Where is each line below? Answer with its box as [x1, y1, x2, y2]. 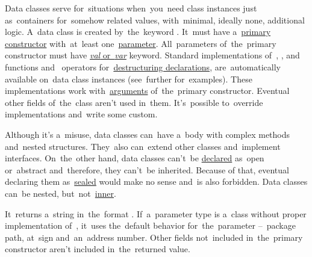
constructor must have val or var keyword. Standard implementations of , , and [5, 49, 300, 61]
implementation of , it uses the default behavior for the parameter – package [5, 219, 296, 232]
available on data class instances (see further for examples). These [5, 72, 252, 85]
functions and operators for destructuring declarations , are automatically [5, 60, 281, 73]
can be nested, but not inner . [5, 187, 116, 199]
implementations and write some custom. [5, 108, 158, 120]
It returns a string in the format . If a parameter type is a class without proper [5, 207, 307, 220]
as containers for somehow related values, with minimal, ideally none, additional [5, 13, 305, 26]
